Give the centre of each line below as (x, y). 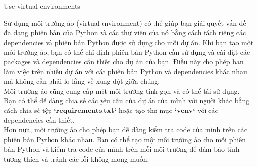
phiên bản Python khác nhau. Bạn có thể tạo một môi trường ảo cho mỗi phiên (125, 139)
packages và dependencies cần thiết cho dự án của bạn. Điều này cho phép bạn (124, 61)
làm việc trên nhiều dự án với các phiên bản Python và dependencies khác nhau (126, 71)
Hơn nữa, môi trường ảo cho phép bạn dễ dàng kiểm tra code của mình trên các (126, 130)
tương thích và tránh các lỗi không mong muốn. (77, 158)
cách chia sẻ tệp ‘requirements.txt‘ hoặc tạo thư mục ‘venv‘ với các (111, 110)
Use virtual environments (42, 6)
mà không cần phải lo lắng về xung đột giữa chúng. (82, 81)
